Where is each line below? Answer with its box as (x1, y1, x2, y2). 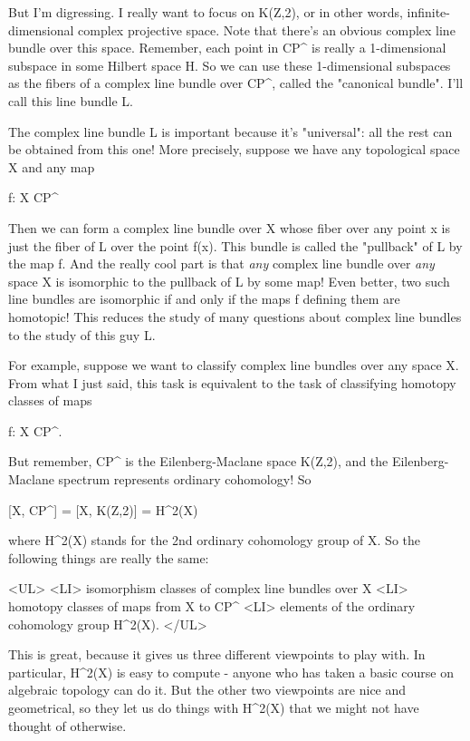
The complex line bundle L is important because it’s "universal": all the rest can (8, 122, 453, 141)
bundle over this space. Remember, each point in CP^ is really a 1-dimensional (8, 38, 446, 57)
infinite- (407, 3, 450, 21)
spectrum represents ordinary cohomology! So (58, 470, 312, 489)
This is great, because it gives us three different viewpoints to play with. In (8, 645, 426, 664)
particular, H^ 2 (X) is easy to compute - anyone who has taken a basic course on (8, 662, 455, 681)
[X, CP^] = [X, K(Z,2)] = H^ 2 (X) (8, 500, 198, 519)
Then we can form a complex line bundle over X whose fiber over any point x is (8, 218, 450, 237)
